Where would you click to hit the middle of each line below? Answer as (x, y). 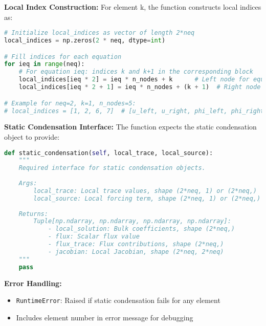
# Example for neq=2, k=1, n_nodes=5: (70, 103)
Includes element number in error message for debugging (105, 317)
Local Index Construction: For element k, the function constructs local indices (133, 7)
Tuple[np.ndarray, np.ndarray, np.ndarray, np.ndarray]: (132, 221)
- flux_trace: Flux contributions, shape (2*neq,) (136, 244)
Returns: (33, 214)
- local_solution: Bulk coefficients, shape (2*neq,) (141, 229)
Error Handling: (33, 283)
